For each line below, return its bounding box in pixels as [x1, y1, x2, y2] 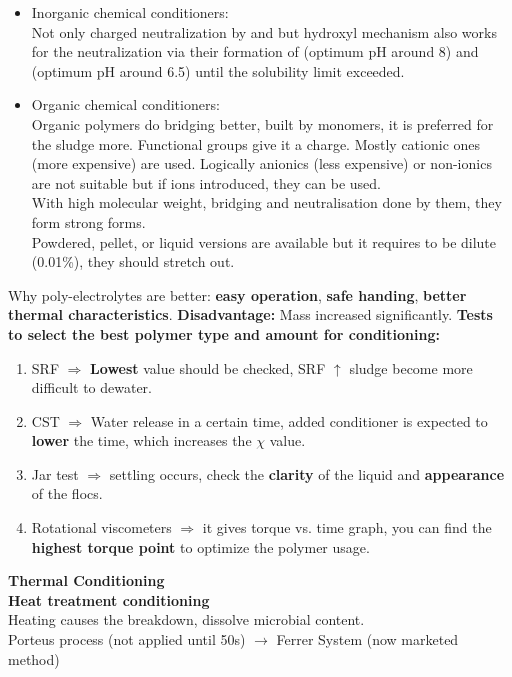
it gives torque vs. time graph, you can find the [202, 517, 492, 538]
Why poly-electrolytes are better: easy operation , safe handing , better [8, 284, 467, 305]
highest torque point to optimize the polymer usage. [31, 536, 370, 557]
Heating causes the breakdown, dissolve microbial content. [8, 609, 365, 630]
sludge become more [349, 357, 473, 378]
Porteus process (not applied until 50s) [8, 629, 246, 650]
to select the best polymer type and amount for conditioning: [8, 323, 440, 344]
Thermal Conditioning [8, 570, 165, 591]
